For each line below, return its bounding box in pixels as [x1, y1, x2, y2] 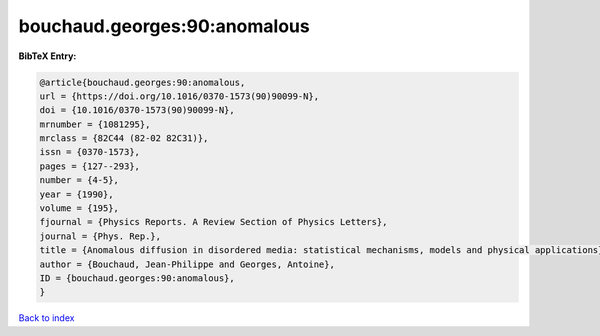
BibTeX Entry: [18, 50, 77, 62]
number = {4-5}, [39, 175, 120, 186]
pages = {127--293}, [39, 160, 140, 172]
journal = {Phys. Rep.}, [39, 230, 162, 242]
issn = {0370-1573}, [39, 146, 140, 158]
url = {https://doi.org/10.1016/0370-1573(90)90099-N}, [39, 90, 320, 102]
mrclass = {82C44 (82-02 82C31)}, [39, 133, 209, 144]
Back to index [18, 312, 75, 324]
